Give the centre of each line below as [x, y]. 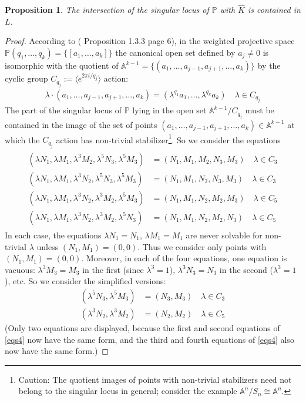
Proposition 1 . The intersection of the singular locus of [107, 10]
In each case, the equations [53, 235]
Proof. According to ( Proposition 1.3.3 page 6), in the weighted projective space [150, 41]
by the [269, 65]
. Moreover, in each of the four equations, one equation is [184, 258]
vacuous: [20, 269]
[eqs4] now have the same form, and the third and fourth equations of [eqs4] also [149, 339]
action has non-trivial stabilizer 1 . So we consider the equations [168, 139]
